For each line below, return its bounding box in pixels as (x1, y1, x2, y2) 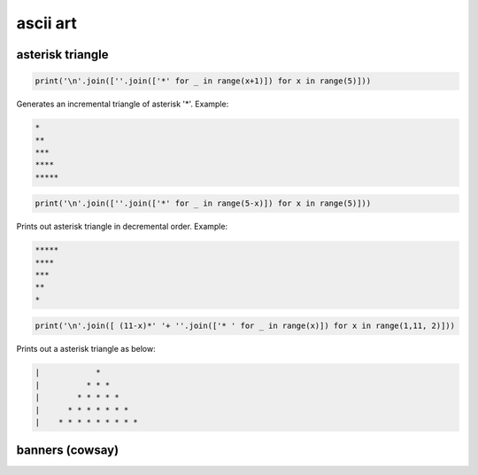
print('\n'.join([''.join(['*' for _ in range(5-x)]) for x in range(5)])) (35, 199, 372, 208)
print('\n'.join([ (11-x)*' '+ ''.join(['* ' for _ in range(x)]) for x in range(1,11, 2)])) (35, 321, 456, 331)
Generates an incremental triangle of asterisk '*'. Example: (16, 98, 229, 110)
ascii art (16, 13, 77, 33)
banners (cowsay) (16, 443, 119, 458)
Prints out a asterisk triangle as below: (16, 344, 156, 354)
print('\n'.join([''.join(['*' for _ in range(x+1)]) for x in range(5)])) (35, 76, 372, 86)
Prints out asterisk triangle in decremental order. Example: (16, 222, 228, 232)
